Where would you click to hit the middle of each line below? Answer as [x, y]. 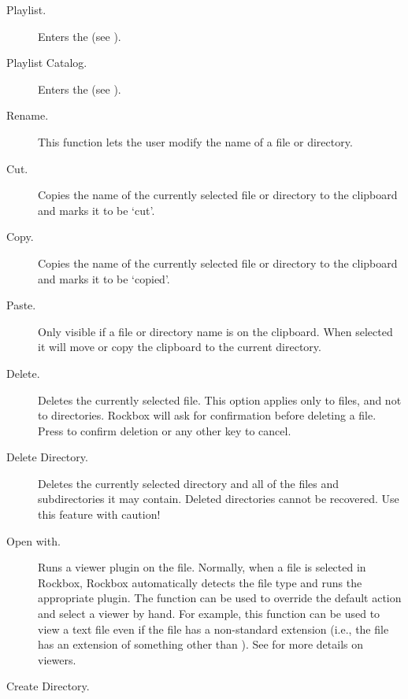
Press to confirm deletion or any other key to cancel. [165, 430]
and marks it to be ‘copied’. [104, 278]
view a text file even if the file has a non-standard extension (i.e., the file [213, 629]
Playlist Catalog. [47, 63]
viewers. [57, 659]
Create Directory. [48, 686]
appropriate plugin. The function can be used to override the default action [220, 598]
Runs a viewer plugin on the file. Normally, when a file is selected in [202, 567]
